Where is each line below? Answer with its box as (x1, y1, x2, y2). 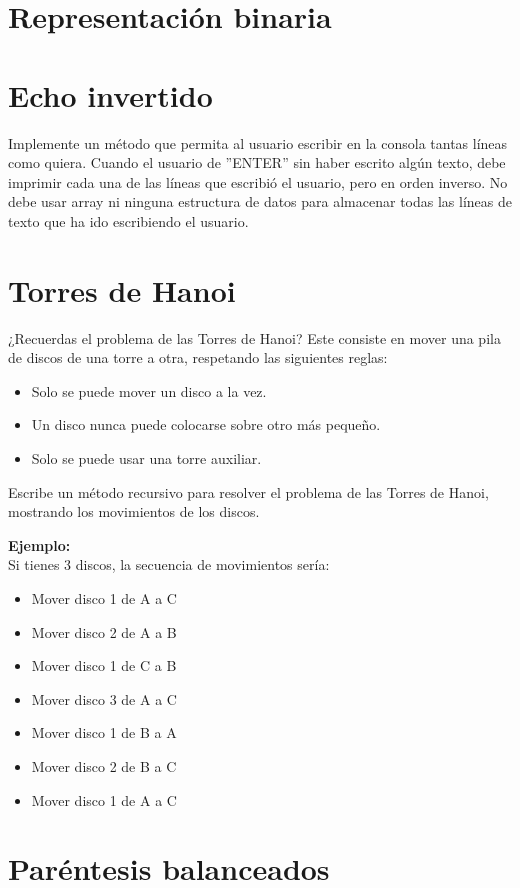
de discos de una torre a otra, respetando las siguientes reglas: (8, 347, 388, 368)
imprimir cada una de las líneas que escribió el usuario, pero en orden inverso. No (8, 171, 508, 192)
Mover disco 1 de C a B (31, 655, 177, 676)
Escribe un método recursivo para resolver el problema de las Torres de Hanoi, (8, 481, 489, 502)
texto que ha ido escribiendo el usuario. (8, 210, 249, 231)
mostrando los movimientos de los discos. (8, 501, 260, 522)
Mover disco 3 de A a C (31, 688, 177, 709)
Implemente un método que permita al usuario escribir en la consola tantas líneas (8, 132, 508, 153)
